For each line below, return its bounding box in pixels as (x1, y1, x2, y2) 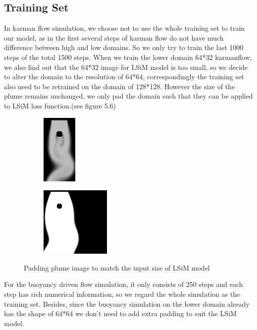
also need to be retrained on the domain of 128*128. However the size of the (4, 81, 235, 91)
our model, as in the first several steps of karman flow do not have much (4, 32, 224, 43)
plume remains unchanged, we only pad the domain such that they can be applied (4, 91, 253, 101)
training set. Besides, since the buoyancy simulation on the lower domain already (4, 298, 250, 309)
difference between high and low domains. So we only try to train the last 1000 (4, 42, 244, 53)
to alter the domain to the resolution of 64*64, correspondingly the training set (4, 71, 244, 82)
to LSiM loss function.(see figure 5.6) (4, 100, 116, 110)
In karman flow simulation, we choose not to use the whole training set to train (4, 23, 245, 33)
